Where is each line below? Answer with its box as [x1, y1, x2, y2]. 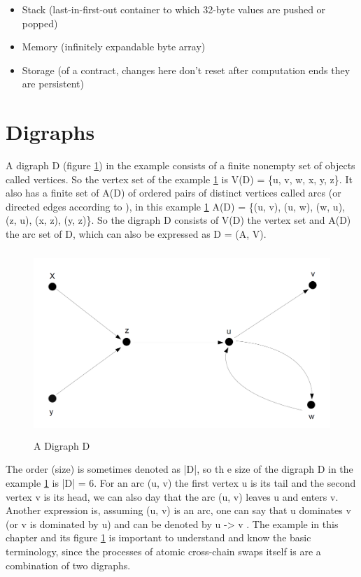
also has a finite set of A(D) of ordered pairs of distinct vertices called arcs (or [6, 185, 341, 200]
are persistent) [22, 76, 84, 91]
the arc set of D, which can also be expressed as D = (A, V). [6, 227, 267, 241]
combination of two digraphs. [6, 557, 131, 572]
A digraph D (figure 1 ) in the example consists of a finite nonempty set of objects [6, 158, 355, 173]
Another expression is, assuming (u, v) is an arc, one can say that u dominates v [6, 503, 351, 518]
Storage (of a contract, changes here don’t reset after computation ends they [22, 62, 351, 77]
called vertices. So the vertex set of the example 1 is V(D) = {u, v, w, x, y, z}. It [6, 171, 353, 186]
